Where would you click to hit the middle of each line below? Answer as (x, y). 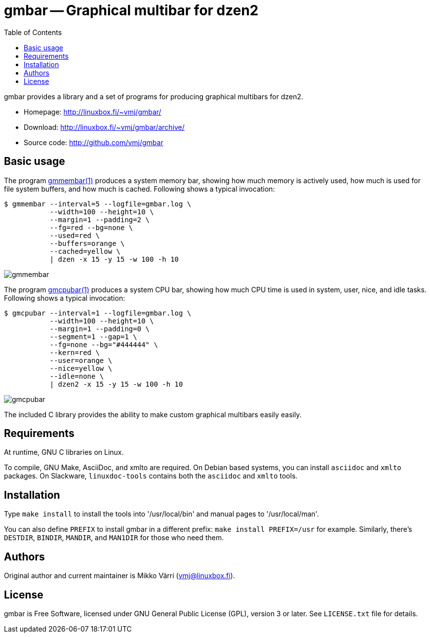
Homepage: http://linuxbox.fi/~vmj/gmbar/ (93, 112)
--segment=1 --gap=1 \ (93, 337)
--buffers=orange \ (87, 243)
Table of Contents (33, 32)
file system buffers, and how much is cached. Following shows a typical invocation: (139, 189)
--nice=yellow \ (81, 368)
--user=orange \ (81, 360)
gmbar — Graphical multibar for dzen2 (131, 10)
